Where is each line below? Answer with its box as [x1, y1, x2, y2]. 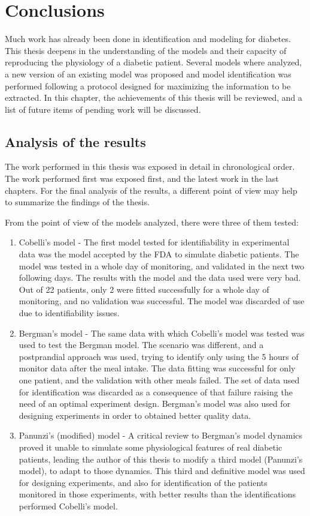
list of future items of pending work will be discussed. [5, 103, 201, 115]
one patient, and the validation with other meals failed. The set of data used [19, 373, 300, 386]
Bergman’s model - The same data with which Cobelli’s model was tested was [19, 326, 305, 339]
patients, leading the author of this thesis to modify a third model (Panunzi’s [19, 452, 303, 465]
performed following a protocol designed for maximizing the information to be [5, 79, 291, 92]
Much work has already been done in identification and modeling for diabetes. [5, 32, 291, 45]
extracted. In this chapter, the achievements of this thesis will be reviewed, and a [5, 91, 303, 104]
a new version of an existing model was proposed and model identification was [5, 67, 291, 80]
